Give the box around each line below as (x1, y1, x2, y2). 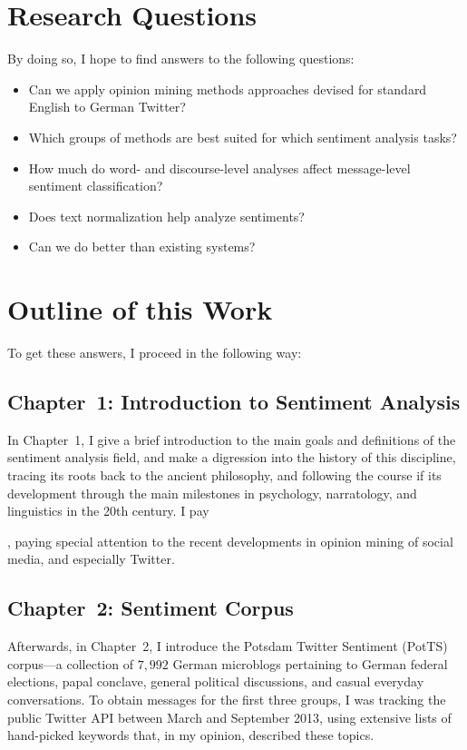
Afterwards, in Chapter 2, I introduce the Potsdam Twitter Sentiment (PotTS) (7, 637, 448, 656)
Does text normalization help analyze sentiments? (28, 206, 305, 225)
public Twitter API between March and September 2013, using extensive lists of (7, 707, 452, 726)
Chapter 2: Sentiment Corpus (7, 594, 294, 622)
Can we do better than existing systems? (28, 237, 256, 256)
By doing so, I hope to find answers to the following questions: (7, 49, 355, 68)
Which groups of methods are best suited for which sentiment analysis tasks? (28, 127, 457, 146)
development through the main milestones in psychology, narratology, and (7, 483, 417, 502)
